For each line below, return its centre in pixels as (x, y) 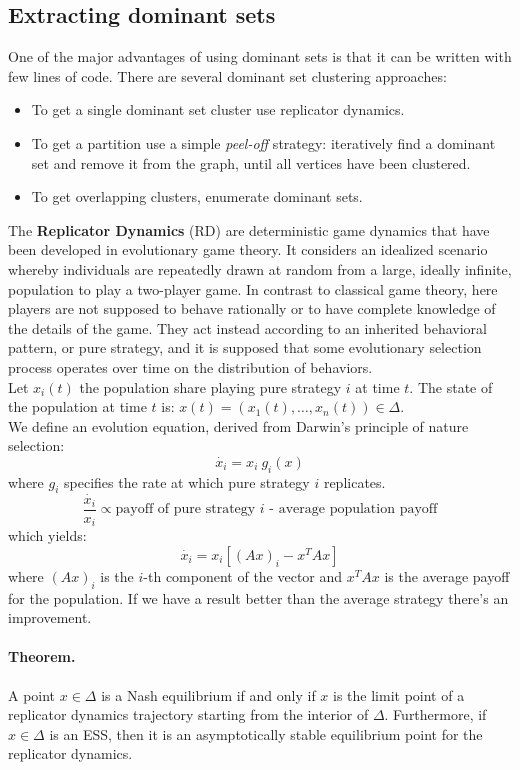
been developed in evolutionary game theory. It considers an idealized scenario (248, 249)
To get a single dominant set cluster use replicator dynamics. (218, 109)
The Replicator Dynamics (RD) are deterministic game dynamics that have (249, 229)
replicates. (354, 481)
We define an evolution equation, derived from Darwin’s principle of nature (238, 425)
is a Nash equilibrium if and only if (208, 694)
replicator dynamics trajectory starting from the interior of (188, 714)
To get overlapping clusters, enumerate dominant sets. (197, 196)
